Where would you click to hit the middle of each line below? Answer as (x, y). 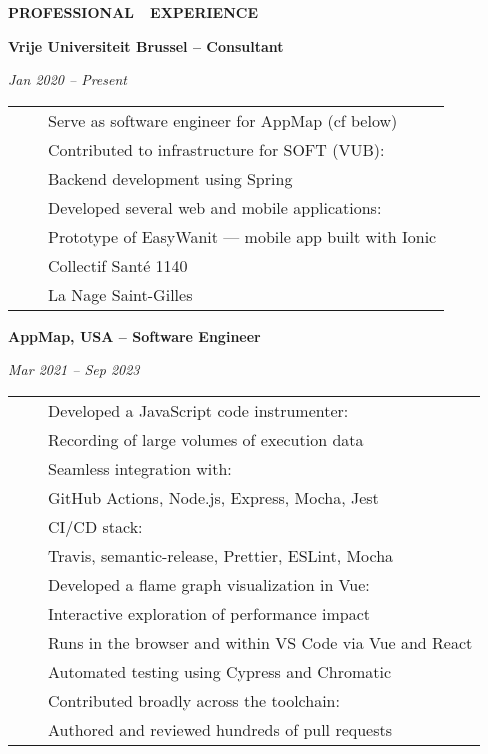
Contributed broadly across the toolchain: (194, 700)
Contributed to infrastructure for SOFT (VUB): (216, 149)
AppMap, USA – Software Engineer (134, 335)
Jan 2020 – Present (67, 79)
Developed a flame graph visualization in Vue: (209, 584)
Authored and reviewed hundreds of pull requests (220, 729)
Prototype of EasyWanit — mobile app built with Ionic (242, 236)
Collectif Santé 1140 (118, 265)
